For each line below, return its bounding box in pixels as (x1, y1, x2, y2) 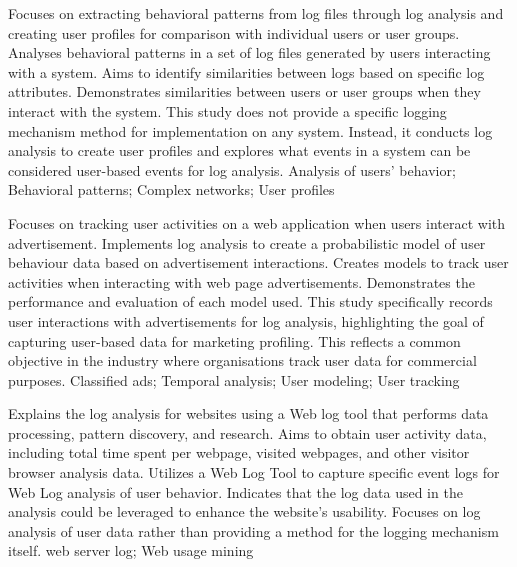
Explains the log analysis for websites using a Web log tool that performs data (8, 403, 489, 424)
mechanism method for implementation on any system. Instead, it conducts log (8, 120, 493, 141)
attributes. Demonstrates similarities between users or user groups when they (8, 81, 481, 102)
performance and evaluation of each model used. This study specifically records (8, 291, 493, 312)
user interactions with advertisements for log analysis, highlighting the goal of (8, 310, 484, 331)
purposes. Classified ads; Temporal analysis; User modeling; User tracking (8, 369, 460, 390)
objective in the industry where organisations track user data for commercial (8, 350, 477, 371)
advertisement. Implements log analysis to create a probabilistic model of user (8, 232, 486, 253)
